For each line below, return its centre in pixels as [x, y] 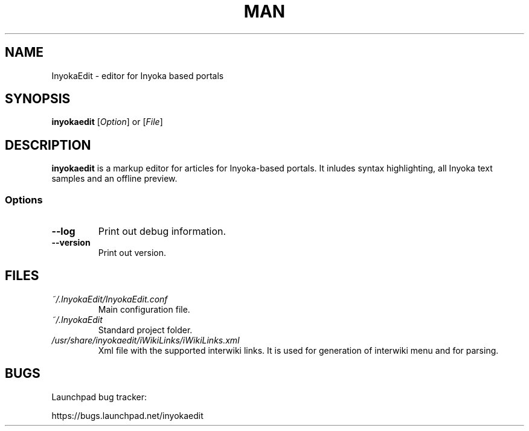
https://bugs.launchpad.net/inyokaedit [127, 415]
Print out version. [132, 253]
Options [24, 200]
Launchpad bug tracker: [99, 397]
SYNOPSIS [38, 99]
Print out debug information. [162, 231]
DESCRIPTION [48, 145]
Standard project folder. [145, 330]
